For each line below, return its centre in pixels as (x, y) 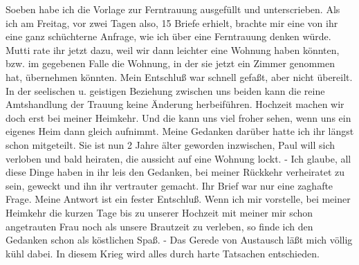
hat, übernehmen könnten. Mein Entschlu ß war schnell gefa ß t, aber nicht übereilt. (179, 76)
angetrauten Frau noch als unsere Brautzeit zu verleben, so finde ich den (159, 226)
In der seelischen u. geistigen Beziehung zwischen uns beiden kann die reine (165, 90)
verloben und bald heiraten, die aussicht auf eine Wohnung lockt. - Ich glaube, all (178, 158)
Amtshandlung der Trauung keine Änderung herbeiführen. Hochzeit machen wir (175, 104)
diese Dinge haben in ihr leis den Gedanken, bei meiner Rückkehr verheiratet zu (175, 172)
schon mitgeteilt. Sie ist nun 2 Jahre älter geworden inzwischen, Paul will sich (171, 144)
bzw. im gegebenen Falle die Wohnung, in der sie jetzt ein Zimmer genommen (170, 63)
